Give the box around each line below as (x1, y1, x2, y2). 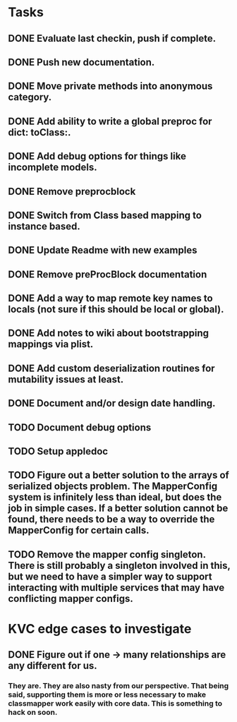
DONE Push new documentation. (8, 56, 155, 68)
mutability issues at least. (8, 373, 124, 385)
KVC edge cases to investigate (8, 621, 192, 637)
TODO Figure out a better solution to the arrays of (8, 469, 230, 481)
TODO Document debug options (8, 421, 152, 433)
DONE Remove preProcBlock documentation (8, 268, 207, 280)
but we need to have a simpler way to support (8, 570, 212, 582)
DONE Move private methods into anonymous (8, 80, 213, 92)
